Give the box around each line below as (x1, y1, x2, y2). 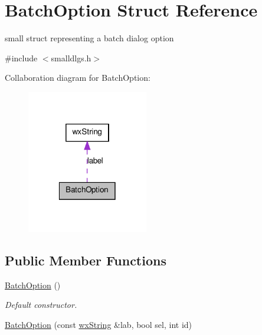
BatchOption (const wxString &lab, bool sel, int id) (5, 318, 192, 330)
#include (5, 51, 38, 64)
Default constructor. (5, 298, 77, 311)
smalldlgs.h (51, 51, 91, 64)
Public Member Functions (5, 251, 166, 269)
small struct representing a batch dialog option (5, 32, 174, 44)
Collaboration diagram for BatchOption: (5, 71, 150, 84)
